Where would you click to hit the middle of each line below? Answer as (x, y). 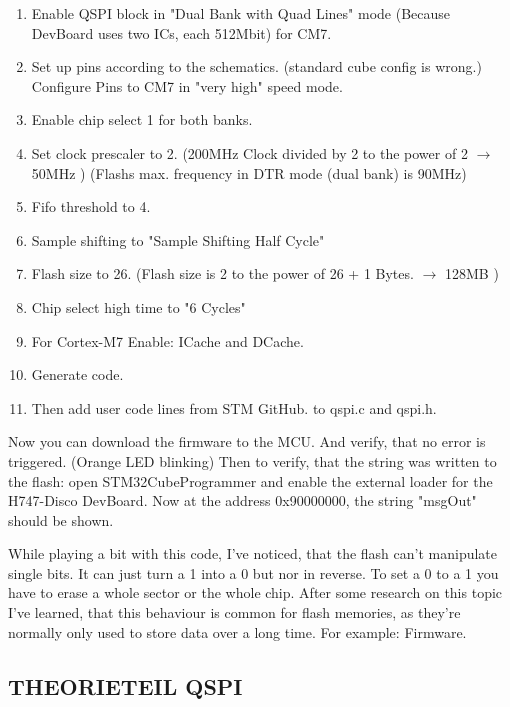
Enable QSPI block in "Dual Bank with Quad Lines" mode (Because (240, 13)
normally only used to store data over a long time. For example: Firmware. (237, 631)
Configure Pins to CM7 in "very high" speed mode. (187, 85)
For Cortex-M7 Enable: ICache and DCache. (167, 340)
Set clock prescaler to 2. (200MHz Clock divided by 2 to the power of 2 (249, 152)
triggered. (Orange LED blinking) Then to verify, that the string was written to (252, 460)
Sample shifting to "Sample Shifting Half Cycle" (178, 239)
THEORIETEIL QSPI (125, 685)
